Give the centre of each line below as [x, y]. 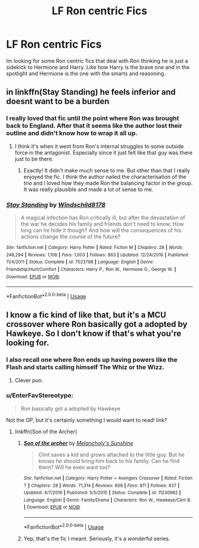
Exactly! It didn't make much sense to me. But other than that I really [107, 170]
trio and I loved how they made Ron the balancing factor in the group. [108, 183]
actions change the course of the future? [70, 237]
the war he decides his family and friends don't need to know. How [102, 223]
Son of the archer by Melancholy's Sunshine [78, 443]
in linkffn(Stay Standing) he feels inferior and [91, 92]
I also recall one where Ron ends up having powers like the [92, 360]
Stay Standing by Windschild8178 [56, 204]
